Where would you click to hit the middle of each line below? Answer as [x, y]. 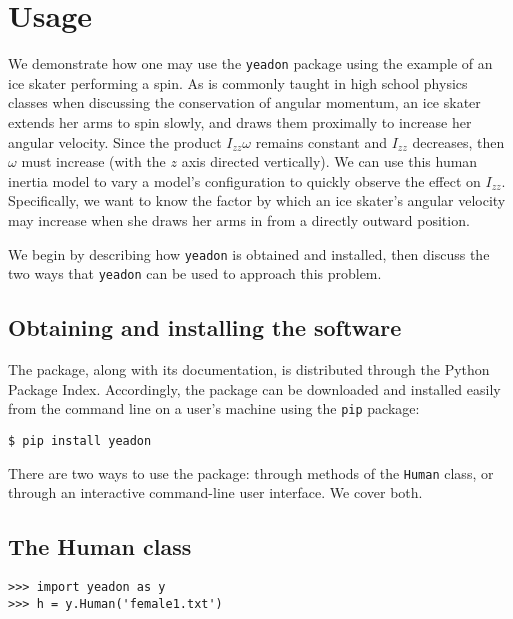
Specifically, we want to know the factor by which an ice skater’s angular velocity [257, 200]
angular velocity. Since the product [115, 141]
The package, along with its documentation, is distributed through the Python [249, 369]
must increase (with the [93, 161]
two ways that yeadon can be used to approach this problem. [195, 273]
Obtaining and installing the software [205, 327]
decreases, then [458, 141]
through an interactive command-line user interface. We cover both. [215, 492]
